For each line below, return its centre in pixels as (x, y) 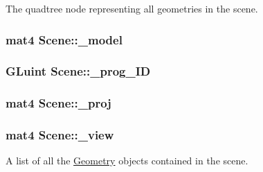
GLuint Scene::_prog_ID (78, 71)
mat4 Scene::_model (64, 39)
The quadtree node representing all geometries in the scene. (132, 8)
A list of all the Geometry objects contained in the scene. (127, 161)
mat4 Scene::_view (60, 135)
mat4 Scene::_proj (58, 103)
